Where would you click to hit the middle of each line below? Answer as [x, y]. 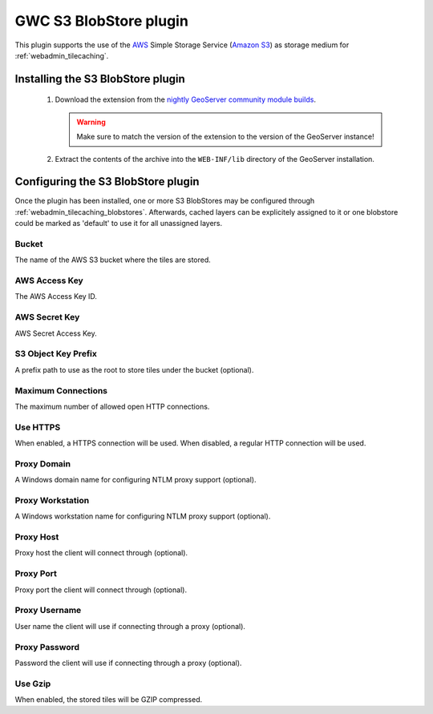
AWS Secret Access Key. [56, 333]
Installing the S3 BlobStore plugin [100, 79]
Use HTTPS [38, 427]
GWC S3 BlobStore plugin [101, 21]
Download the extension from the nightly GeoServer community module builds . [186, 99]
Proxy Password [47, 647]
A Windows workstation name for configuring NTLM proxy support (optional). [143, 516]
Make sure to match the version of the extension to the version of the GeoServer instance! [225, 137]
